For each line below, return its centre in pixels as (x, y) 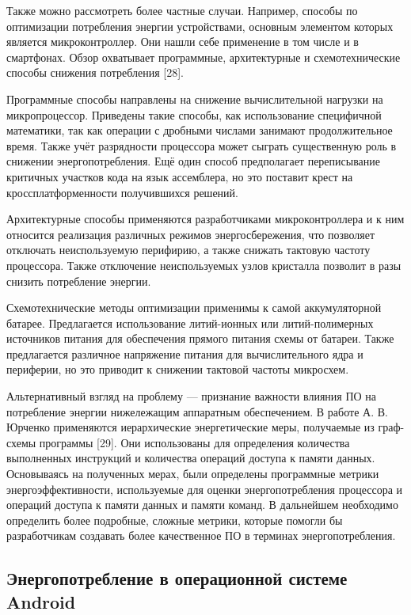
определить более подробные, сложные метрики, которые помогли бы (175, 520)
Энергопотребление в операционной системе (177, 578)
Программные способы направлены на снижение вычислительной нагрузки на (195, 99)
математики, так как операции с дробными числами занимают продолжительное (200, 130)
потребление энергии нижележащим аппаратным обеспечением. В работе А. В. (197, 411)
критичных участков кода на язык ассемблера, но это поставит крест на (180, 176)
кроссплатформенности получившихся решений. (122, 192)
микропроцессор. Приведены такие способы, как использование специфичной (194, 114)
